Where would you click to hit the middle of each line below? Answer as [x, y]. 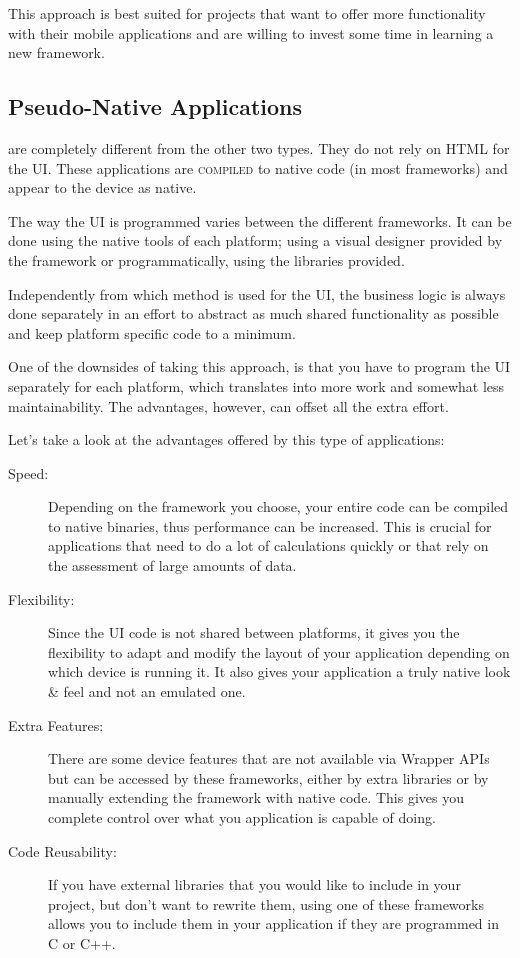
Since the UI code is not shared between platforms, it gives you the [254, 632]
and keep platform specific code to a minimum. [152, 332]
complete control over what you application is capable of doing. [242, 817]
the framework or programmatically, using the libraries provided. [206, 259]
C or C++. [82, 942]
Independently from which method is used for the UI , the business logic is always [257, 293]
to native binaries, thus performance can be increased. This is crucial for [270, 525]
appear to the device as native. [102, 187]
